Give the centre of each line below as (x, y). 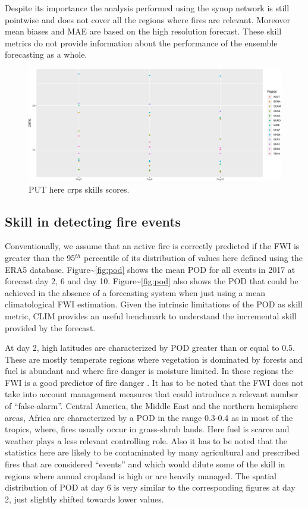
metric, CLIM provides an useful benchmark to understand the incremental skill (151, 315)
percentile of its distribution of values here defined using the (193, 257)
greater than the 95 (40, 257)
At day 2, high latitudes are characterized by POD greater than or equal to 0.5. (150, 348)
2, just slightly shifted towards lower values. (84, 499)
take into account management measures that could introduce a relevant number (152, 394)
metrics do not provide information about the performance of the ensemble (141, 43)
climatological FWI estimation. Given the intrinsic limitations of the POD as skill (154, 304)
